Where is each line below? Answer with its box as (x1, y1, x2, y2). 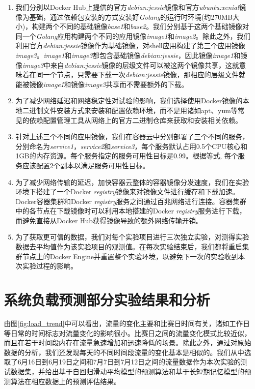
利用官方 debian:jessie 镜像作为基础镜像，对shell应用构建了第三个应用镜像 (15, 40, 245, 51)
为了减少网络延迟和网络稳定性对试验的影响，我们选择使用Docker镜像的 (15, 95, 243, 106)
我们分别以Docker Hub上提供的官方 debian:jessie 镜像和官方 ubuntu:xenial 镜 (15, 2, 246, 12)
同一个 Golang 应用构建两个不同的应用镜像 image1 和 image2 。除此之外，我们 (15, 30, 251, 41)
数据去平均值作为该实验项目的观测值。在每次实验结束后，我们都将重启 (15, 241, 242, 252)
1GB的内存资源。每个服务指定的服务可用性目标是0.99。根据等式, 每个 (15, 150, 238, 161)
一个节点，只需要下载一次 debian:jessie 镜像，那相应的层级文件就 (43, 69, 246, 80)
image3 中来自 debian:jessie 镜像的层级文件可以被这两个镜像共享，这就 (22, 60, 239, 70)
